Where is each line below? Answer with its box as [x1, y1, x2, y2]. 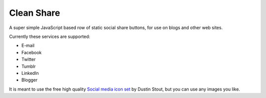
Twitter [21, 57, 36, 63]
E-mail [21, 42, 34, 49]
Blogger [21, 77, 38, 83]
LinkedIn [21, 70, 39, 76]
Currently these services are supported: [9, 33, 91, 39]
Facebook [21, 49, 42, 55]
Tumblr [21, 63, 36, 69]
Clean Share [9, 7, 60, 18]
